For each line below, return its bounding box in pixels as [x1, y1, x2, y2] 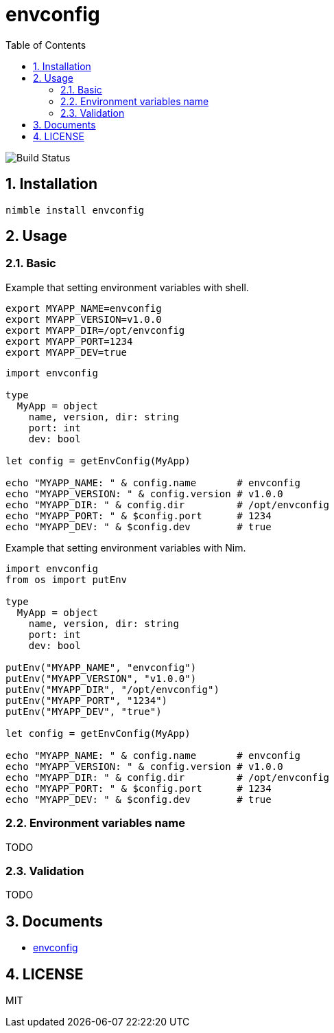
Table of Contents [5, 38, 86, 51]
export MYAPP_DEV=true [5, 346, 128, 358]
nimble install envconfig [5, 204, 145, 216]
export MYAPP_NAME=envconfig [5, 302, 162, 314]
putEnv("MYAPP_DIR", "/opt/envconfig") [5, 683, 219, 695]
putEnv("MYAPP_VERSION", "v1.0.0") [5, 672, 197, 684]
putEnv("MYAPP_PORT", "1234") [5, 694, 168, 706]
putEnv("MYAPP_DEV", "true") [5, 705, 162, 717]
